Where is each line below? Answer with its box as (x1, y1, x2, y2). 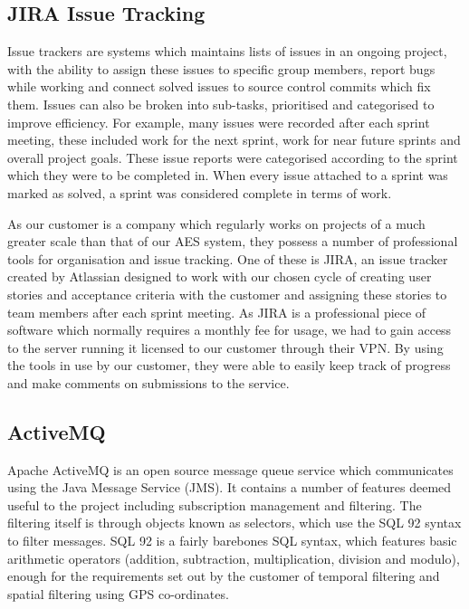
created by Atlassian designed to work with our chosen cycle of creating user (7, 267, 432, 286)
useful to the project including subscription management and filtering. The (7, 495, 422, 514)
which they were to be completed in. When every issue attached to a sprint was (7, 166, 448, 185)
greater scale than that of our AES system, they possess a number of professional (7, 232, 458, 251)
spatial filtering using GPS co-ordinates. (7, 584, 229, 603)
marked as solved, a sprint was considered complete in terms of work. (7, 183, 392, 202)
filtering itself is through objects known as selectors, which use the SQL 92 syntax (7, 513, 462, 532)
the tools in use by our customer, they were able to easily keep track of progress (7, 356, 451, 375)
